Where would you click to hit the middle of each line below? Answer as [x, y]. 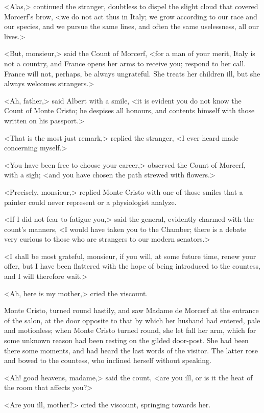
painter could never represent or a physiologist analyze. [90, 202]
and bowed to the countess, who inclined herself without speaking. [108, 360]
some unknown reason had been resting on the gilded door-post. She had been [126, 340]
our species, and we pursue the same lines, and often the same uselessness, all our [132, 26]
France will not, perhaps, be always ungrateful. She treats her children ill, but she [132, 73]
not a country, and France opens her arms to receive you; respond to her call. [125, 63]
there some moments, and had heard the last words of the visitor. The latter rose [131, 350]
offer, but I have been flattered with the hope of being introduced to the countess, [132, 266]
